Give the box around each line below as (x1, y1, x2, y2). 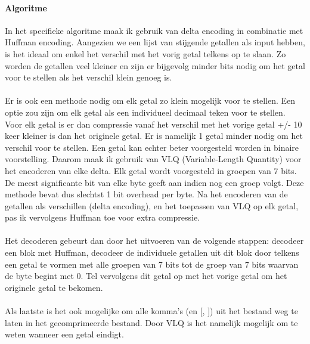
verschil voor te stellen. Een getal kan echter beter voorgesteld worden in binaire (5, 141, 299, 153)
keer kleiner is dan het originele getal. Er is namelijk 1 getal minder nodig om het (5, 129, 303, 142)
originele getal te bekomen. (5, 281, 103, 293)
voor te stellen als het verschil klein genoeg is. (5, 71, 172, 83)
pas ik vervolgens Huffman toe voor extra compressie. (5, 211, 200, 224)
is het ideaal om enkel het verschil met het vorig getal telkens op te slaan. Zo (5, 47, 286, 60)
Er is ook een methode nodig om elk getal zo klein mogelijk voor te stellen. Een (5, 94, 296, 107)
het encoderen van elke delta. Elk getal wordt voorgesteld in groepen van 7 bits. (5, 164, 297, 176)
